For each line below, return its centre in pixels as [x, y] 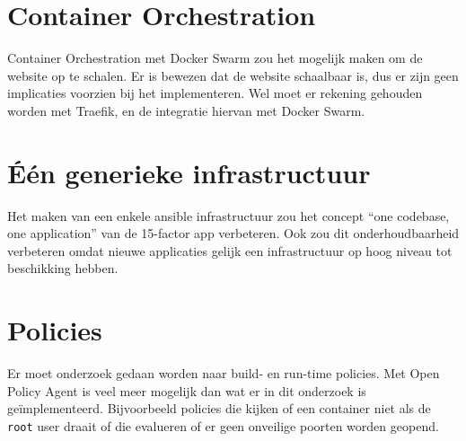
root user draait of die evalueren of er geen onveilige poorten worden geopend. [223, 425]
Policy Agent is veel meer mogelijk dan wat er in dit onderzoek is [187, 390]
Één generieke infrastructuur [189, 172]
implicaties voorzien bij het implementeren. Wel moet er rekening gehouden [215, 93]
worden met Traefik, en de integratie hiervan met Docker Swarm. [186, 110]
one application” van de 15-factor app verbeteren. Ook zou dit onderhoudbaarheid [233, 233]
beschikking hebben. [63, 268]
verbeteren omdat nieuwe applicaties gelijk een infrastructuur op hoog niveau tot [230, 250]
